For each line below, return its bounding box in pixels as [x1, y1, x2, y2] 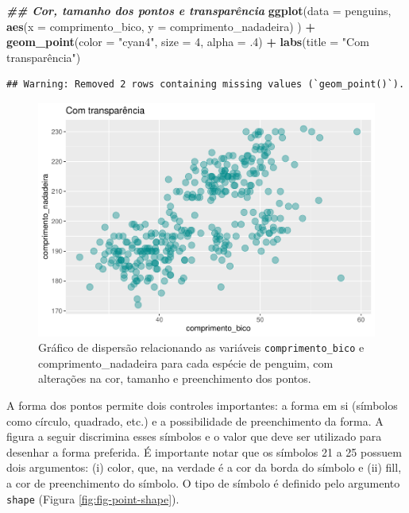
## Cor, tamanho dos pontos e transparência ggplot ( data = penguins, [6, 2, 392, 18]
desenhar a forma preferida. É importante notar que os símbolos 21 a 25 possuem [6, 443, 402, 460]
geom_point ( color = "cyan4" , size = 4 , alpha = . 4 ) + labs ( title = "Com [6, 33, 369, 50]
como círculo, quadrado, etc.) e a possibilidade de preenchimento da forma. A [6, 412, 384, 429]
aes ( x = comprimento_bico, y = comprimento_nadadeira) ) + [6, 17, 315, 34]
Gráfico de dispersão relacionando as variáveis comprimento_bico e [38, 339, 365, 356]
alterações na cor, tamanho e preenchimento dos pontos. [38, 370, 311, 387]
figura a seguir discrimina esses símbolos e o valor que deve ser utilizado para [6, 428, 382, 445]
